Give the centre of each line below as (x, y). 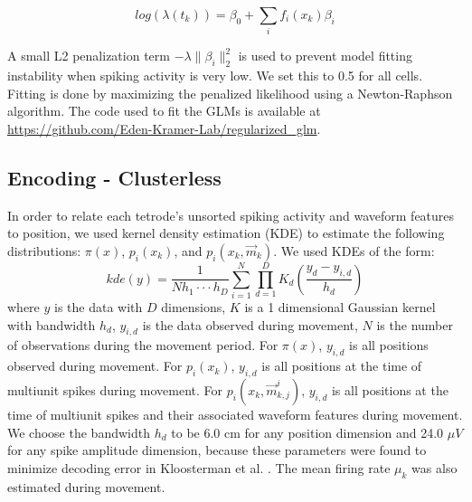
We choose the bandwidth (79, 432)
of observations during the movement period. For (143, 345)
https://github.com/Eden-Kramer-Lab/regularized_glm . (164, 128)
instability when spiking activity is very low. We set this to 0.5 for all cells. (215, 76)
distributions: (44, 250)
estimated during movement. (86, 486)
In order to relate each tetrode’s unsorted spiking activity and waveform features (231, 215)
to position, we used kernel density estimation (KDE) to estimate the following (226, 233)
